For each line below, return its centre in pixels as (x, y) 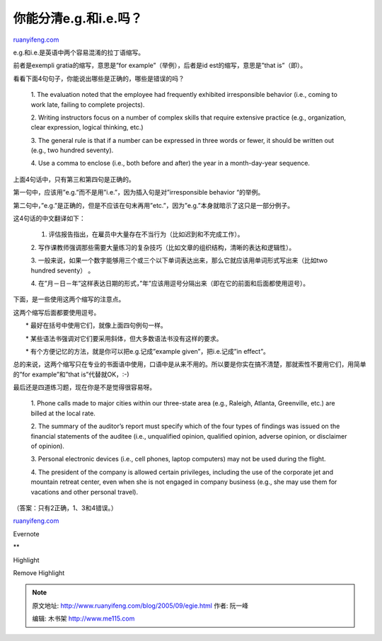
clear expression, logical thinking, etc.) (87, 127)
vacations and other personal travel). (84, 492)
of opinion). (48, 446)
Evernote (26, 533)
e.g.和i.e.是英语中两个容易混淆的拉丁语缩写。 (79, 52)
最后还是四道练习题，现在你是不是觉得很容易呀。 (84, 387)
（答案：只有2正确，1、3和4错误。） (65, 508)
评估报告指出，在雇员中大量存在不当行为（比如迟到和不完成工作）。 (146, 234)
